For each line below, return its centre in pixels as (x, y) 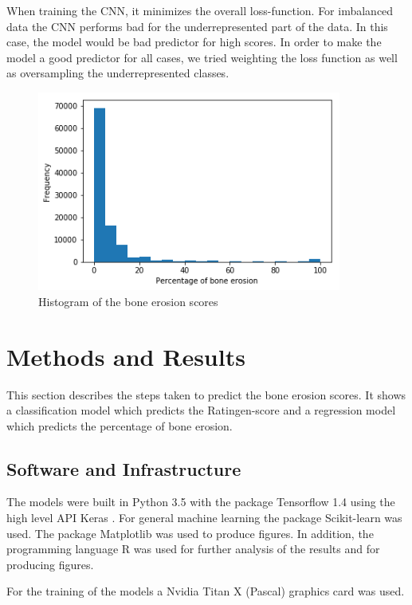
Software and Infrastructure (124, 468)
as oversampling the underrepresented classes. (118, 73)
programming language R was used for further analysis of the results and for (193, 549)
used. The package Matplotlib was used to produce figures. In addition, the (190, 533)
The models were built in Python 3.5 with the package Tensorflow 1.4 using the (201, 502)
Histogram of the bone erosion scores (128, 301)
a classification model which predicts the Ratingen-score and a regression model (201, 410)
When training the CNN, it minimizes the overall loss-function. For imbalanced (200, 10)
